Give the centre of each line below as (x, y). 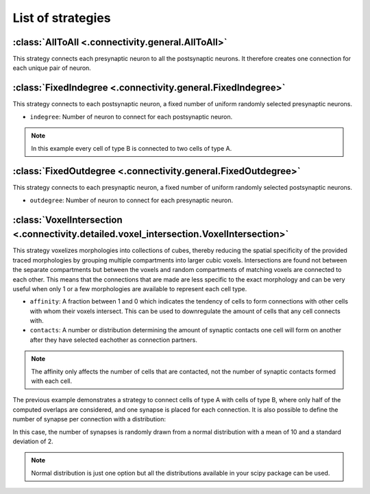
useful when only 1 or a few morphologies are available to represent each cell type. (130, 288)
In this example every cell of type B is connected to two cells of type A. (132, 148)
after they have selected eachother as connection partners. (114, 340)
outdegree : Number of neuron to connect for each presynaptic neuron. (131, 200)
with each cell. (51, 381)
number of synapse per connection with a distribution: (89, 419)
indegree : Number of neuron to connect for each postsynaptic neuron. (131, 116)
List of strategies (62, 18)
